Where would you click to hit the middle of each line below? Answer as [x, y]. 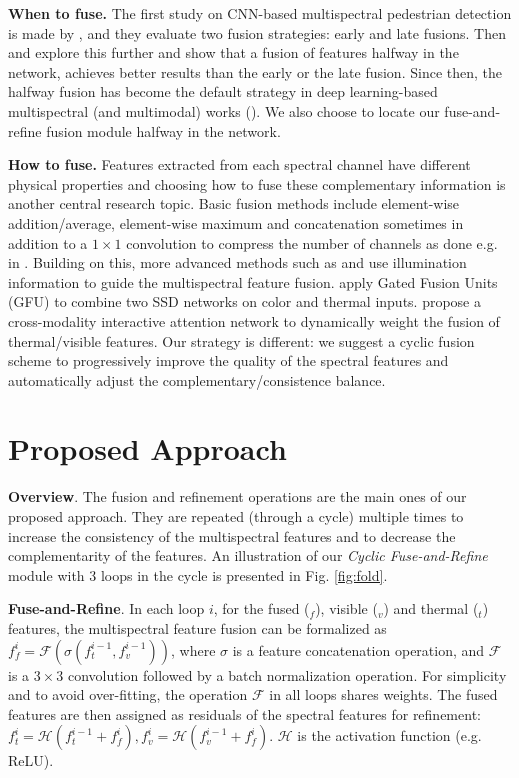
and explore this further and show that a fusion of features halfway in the [233, 52]
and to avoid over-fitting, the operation [128, 694]
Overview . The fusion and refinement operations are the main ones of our [237, 496]
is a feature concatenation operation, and [358, 649]
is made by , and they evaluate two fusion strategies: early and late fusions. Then [257, 32]
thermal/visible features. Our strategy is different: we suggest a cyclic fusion [241, 340]
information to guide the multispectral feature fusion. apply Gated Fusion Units [253, 281]
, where [193, 649]
